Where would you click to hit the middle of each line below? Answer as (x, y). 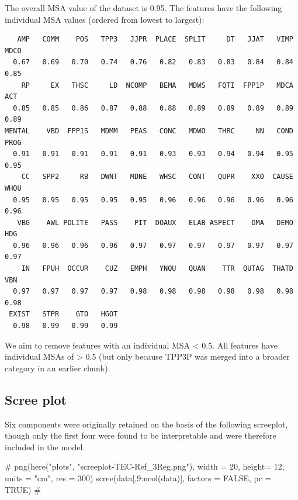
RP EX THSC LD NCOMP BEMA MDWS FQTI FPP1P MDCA (157, 85)
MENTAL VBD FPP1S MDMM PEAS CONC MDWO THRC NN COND (149, 131)
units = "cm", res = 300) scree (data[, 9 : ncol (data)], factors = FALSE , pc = (138, 477)
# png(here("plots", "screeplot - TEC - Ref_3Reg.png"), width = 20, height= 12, (145, 466)
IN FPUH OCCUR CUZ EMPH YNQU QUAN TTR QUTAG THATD (157, 269)
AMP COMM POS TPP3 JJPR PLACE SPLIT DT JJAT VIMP (155, 39)
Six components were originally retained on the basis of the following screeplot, (146, 424)
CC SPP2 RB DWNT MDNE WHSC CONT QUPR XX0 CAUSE (157, 177)
